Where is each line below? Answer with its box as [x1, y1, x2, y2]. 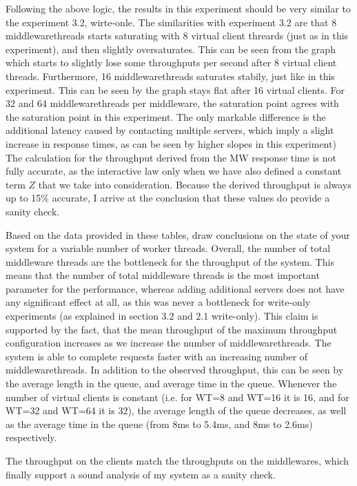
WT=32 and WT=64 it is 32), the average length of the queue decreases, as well [6, 403, 347, 418]
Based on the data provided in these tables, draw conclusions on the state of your [6, 227, 350, 242]
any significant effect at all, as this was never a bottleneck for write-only [6, 295, 311, 309]
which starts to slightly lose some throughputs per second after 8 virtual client [6, 55, 337, 70]
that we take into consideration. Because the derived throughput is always [38, 177, 351, 191]
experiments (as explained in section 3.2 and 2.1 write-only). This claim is [6, 309, 318, 323]
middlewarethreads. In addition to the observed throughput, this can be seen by [6, 362, 344, 377]
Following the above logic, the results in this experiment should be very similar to [6, 1, 351, 15]
